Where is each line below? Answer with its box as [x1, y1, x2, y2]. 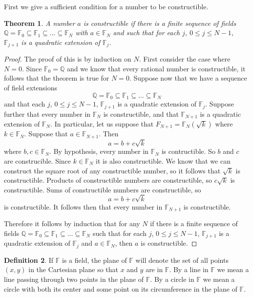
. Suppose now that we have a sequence [129, 73, 247, 83]
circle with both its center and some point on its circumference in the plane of [4, 283, 237, 294]
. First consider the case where [139, 54, 231, 64]
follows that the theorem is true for [4, 73, 109, 83]
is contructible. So [161, 146, 215, 156]
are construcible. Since [4, 156, 71, 166]
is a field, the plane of [62, 255, 127, 265]
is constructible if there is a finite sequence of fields [83, 18, 236, 28]
